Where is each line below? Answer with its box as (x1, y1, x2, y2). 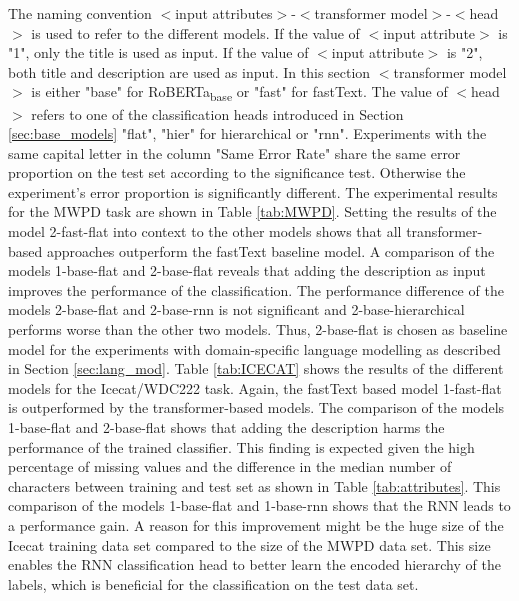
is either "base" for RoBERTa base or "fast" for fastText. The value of (31, 81, 448, 105)
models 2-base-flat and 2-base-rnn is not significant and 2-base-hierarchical (8, 299, 465, 320)
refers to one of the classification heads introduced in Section (31, 103, 404, 124)
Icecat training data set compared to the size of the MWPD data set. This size (8, 534, 491, 555)
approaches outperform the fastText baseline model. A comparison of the (46, 240, 495, 261)
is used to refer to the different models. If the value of (31, 22, 360, 43)
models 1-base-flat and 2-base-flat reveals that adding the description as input (8, 260, 486, 281)
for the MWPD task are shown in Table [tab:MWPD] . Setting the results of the (8, 201, 497, 222)
